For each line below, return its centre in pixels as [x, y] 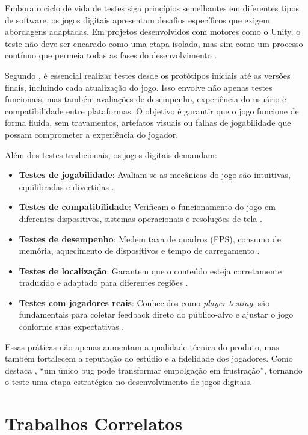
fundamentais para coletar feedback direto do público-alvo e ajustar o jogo [156, 314]
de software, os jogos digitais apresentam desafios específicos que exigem [137, 20]
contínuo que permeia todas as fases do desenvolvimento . [111, 55]
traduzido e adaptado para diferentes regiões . [103, 282]
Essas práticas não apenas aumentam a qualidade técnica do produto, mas [142, 346]
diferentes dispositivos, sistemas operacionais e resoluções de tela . [140, 218]
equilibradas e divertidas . [66, 186]
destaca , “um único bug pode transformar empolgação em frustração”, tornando [154, 370]
